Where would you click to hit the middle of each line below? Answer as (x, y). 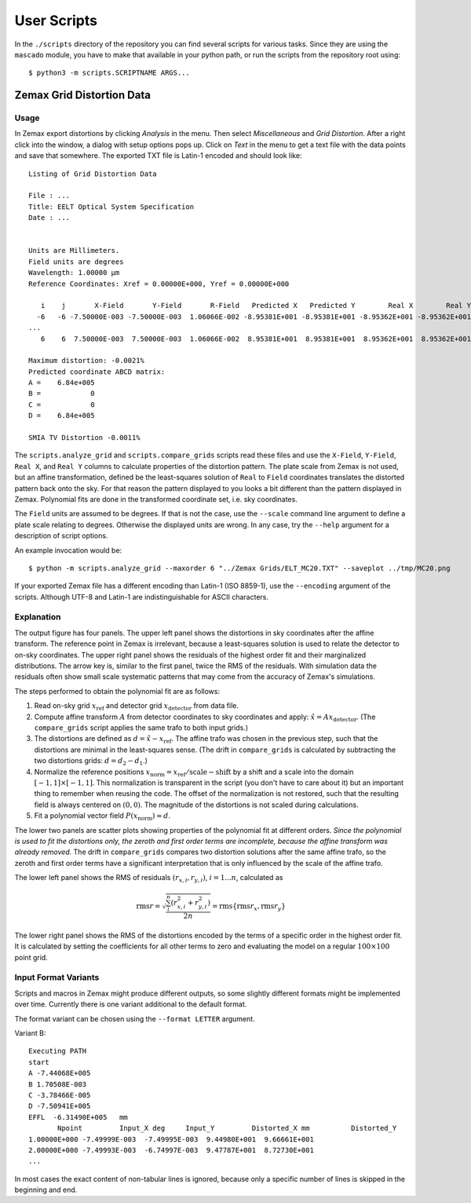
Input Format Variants (57, 977)
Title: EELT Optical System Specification (111, 207)
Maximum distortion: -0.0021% (87, 361)
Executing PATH (58, 1051)
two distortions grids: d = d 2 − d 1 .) (91, 761)
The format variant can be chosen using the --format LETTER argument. (135, 1018)
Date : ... (49, 218)
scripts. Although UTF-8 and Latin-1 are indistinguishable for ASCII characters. (142, 596)
